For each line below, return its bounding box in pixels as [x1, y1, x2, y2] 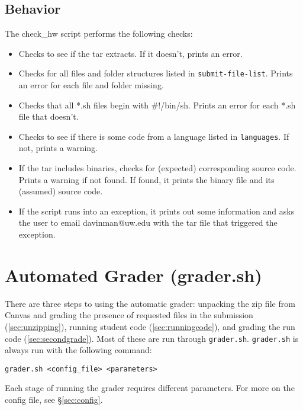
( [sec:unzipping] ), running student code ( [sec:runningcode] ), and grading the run [5, 320, 295, 332]
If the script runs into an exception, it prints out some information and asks [18, 204, 295, 217]
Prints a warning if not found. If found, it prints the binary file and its [18, 173, 275, 185]
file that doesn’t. [18, 110, 79, 123]
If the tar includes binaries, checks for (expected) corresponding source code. [18, 162, 296, 174]
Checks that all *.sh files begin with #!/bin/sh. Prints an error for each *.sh [18, 98, 296, 111]
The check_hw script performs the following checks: [5, 27, 193, 40]
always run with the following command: [5, 344, 152, 356]
